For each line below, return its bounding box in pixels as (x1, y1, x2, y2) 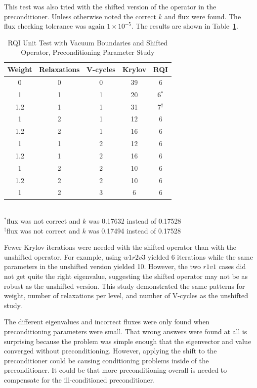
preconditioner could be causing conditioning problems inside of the (4, 355, 209, 365)
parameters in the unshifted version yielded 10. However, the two (4, 261, 201, 272)
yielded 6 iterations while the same (147, 251, 253, 262)
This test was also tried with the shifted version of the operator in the (4, 1, 216, 11)
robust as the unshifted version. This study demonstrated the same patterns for (4, 280, 245, 291)
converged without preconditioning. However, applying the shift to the (4, 346, 217, 356)
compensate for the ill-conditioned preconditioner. (4, 375, 155, 385)
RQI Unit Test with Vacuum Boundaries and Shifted (7, 37, 168, 47)
